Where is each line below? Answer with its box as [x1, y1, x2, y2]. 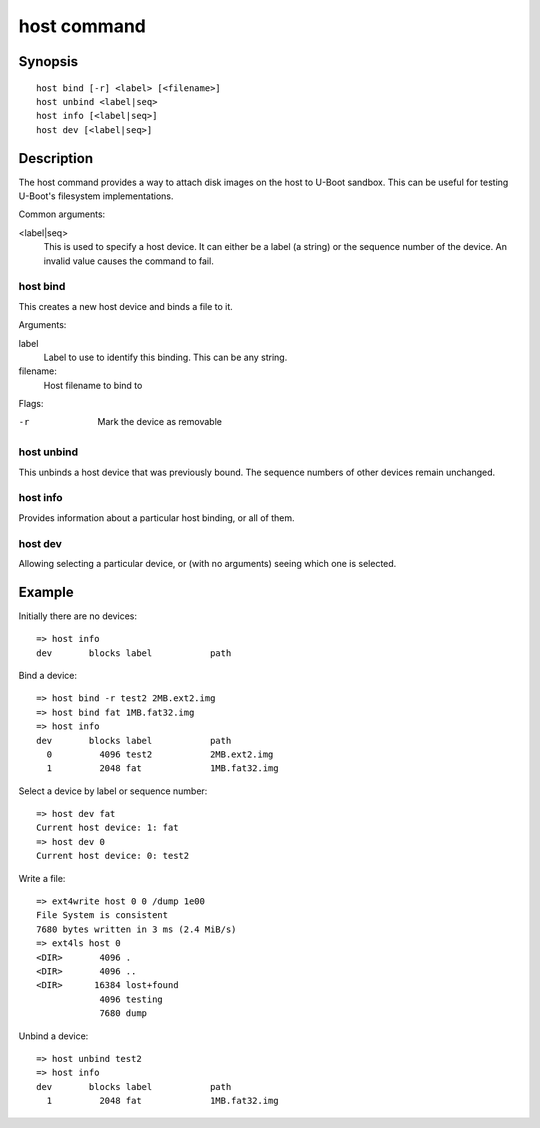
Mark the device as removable [97, 416, 222, 428]
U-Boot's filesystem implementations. [18, 190, 174, 202]
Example [18, 583, 74, 600]
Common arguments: [18, 208, 106, 220]
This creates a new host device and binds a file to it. [18, 300, 234, 312]
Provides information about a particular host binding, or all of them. [18, 511, 295, 524]
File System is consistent [36, 910, 169, 921]
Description [18, 150, 94, 167]
